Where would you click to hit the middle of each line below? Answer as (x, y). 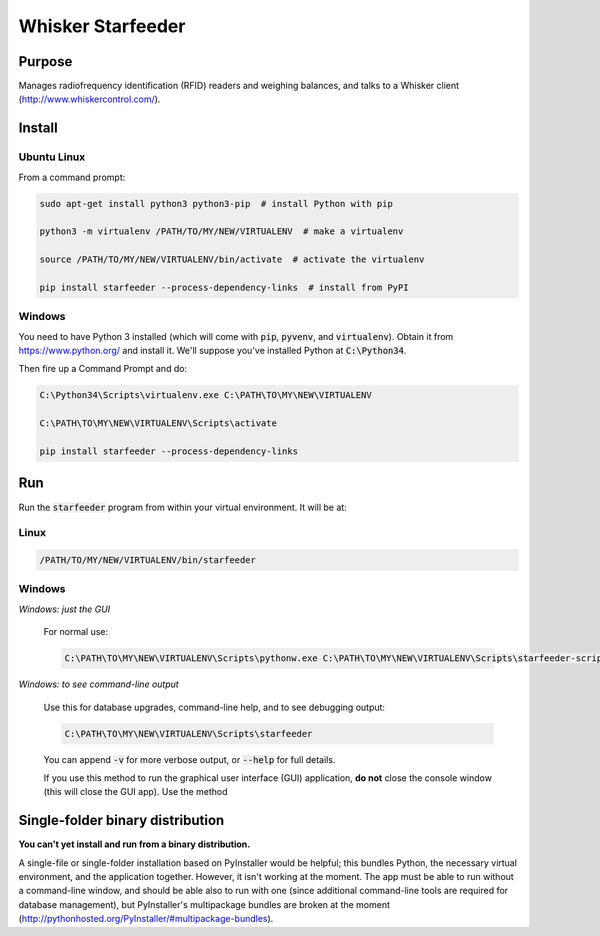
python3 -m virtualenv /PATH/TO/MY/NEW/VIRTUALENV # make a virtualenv (221, 231)
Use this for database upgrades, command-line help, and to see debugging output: (214, 707)
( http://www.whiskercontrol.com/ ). (89, 99)
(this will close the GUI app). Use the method (136, 792)
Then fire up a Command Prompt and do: (103, 369)
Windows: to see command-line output (98, 684)
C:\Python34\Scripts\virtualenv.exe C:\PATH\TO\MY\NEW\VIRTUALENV (205, 395)
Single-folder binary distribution (121, 820)
